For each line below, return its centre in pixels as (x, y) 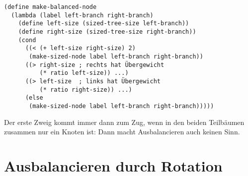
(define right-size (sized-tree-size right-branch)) (107, 31)
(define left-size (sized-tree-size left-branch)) (104, 24)
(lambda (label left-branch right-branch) (82, 15)
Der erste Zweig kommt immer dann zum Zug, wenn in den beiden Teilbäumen (124, 122)
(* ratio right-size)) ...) (86, 89)
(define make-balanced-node (50, 7)
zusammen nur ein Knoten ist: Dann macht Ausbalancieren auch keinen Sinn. (122, 132)
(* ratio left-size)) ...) (84, 73)
